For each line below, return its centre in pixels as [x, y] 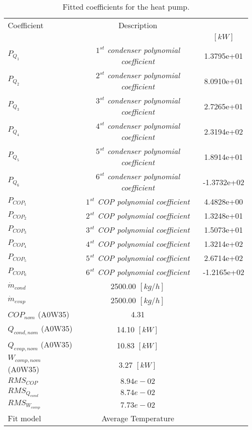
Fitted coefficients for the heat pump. [126, 7]
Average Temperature [138, 418]
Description [138, 25]
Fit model [24, 418]
